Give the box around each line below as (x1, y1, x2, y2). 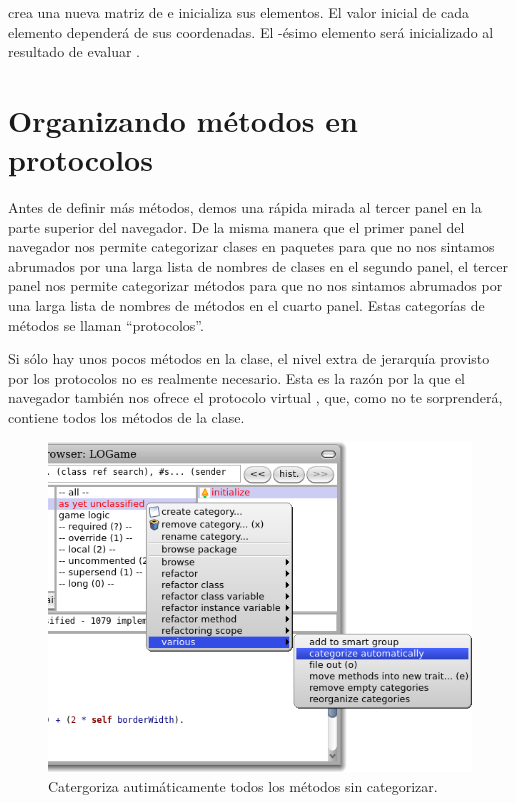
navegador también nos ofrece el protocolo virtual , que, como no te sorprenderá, (8, 387, 503, 408)
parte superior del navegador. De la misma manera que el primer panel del (8, 216, 465, 237)
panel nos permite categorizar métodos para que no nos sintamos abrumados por (8, 275, 503, 296)
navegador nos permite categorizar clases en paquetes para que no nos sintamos (8, 236, 495, 257)
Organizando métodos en (8, 99, 358, 140)
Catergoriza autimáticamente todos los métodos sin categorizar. (48, 775, 438, 796)
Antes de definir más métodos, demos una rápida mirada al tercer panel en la (8, 197, 482, 218)
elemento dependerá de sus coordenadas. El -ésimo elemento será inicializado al (8, 21, 494, 42)
